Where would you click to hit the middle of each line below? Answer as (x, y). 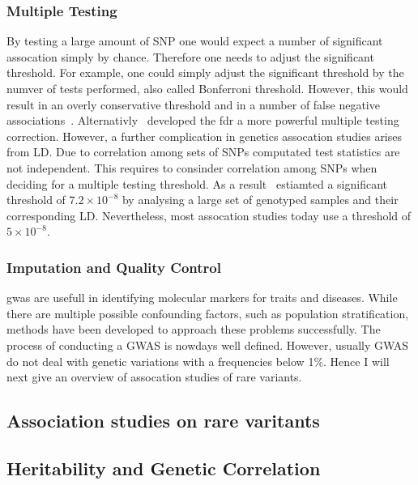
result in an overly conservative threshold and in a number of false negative (193, 104)
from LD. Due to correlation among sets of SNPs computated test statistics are (203, 152)
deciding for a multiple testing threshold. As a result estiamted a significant (197, 183)
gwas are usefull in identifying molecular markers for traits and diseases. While (202, 298)
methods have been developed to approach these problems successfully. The (194, 329)
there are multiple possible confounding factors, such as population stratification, (208, 313)
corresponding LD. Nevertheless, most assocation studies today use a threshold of (209, 215)
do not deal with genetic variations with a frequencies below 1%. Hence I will (198, 361)
